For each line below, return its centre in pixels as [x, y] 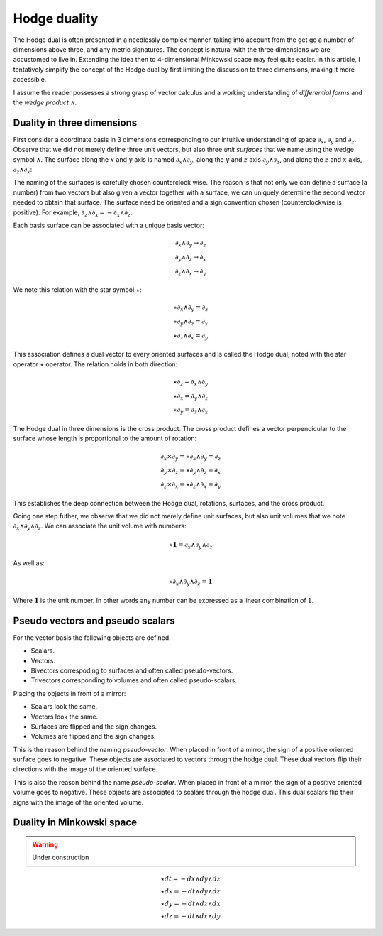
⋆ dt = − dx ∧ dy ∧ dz [191, 878]
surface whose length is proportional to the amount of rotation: [105, 439]
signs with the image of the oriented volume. [78, 802]
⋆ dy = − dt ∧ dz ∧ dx [191, 903]
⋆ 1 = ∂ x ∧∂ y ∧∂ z [190, 545]
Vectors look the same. [65, 717]
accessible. [30, 80]
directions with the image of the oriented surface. [85, 769]
